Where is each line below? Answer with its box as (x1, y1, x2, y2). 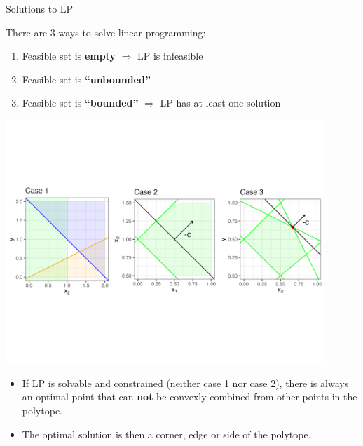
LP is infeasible (137, 48, 203, 63)
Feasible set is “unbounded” (22, 72, 151, 86)
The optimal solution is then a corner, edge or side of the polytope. (22, 426, 311, 441)
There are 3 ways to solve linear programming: (6, 25, 206, 39)
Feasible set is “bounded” (22, 95, 139, 110)
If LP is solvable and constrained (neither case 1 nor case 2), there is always (22, 375, 349, 390)
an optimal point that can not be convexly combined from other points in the (22, 389, 357, 404)
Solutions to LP (6, 1, 74, 15)
